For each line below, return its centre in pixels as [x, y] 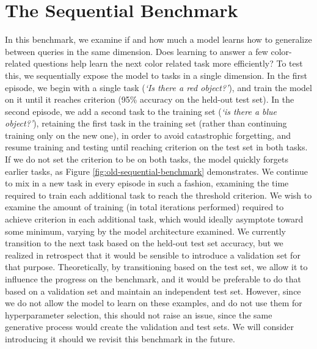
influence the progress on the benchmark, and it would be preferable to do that [153, 279]
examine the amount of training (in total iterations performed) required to [144, 207]
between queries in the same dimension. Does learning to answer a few [137, 51]
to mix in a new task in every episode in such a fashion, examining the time [147, 183]
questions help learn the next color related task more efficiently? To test [168, 63]
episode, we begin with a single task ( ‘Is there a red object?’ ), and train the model [158, 87]
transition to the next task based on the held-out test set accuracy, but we [144, 243]
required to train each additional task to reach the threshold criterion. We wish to [158, 195]
